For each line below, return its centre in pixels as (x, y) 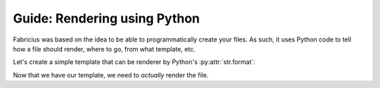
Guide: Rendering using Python (106, 18)
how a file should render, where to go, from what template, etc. (104, 49)
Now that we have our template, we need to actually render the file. (111, 75)
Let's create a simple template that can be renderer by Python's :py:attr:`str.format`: (134, 62)
